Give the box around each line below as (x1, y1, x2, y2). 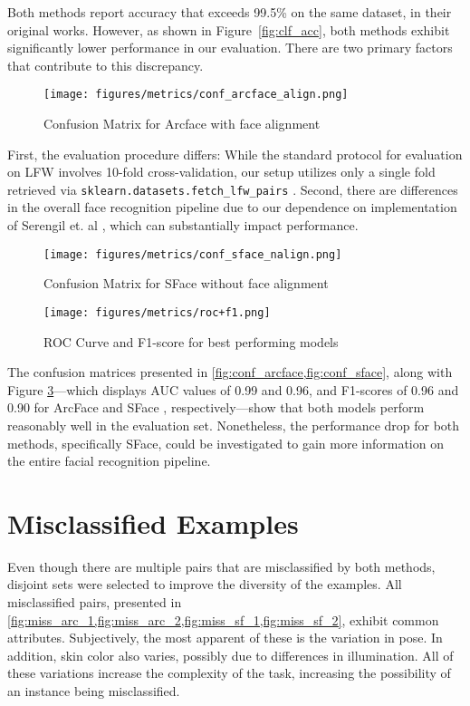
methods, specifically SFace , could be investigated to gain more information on (7, 433, 444, 452)
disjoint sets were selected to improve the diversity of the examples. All (7, 575, 402, 594)
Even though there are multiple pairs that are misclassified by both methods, (7, 556, 436, 575)
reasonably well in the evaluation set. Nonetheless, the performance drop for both (7, 415, 460, 434)
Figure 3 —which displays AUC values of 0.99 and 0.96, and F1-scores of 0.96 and (7, 380, 459, 399)
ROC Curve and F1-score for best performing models (43, 332, 339, 351)
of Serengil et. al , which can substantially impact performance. (7, 216, 359, 235)
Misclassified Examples (7, 504, 299, 541)
